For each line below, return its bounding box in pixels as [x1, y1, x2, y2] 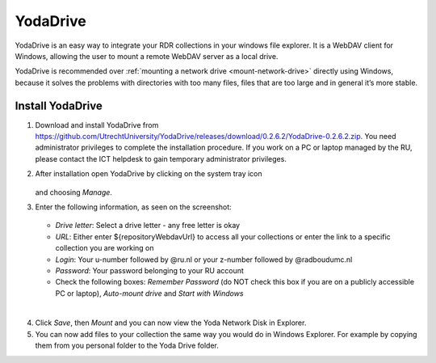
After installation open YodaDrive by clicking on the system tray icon [35, 169, 262, 179]
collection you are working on [55, 243, 154, 253]
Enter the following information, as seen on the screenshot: [35, 202, 232, 212]
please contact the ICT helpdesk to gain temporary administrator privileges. [35, 154, 287, 163]
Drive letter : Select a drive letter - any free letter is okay [55, 221, 241, 230]
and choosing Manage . [35, 187, 113, 197]
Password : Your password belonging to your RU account [55, 265, 244, 275]
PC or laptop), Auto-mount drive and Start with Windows [55, 288, 244, 298]
